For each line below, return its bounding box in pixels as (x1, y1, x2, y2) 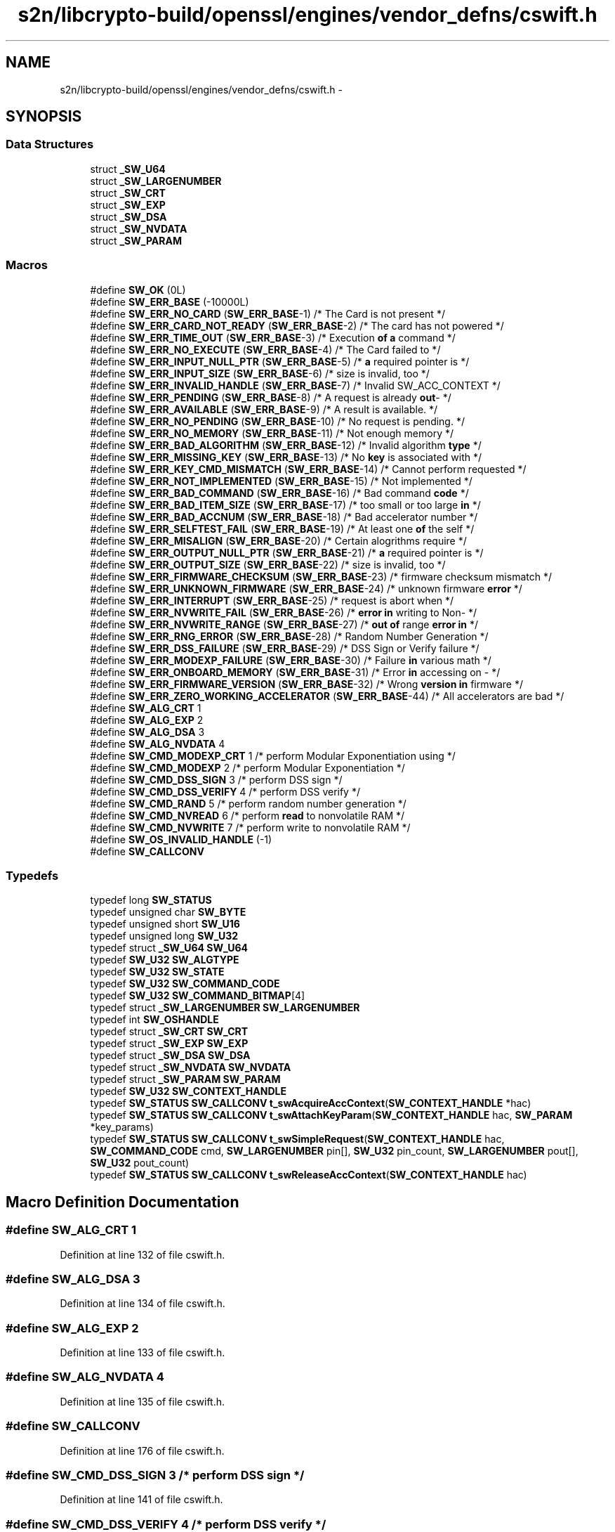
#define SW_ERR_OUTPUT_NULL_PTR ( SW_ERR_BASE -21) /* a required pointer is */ (90, 546, 484, 559)
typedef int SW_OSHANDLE (90, 1013, 219, 1026)
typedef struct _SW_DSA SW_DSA (90, 1049, 251, 1062)
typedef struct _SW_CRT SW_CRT (90, 1025, 249, 1038)
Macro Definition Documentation (6, 1193, 239, 1211)
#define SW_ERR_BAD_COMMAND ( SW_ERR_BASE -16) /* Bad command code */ (90, 486, 469, 499)
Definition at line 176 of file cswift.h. (60, 1444, 225, 1457)
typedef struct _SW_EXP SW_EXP (90, 1037, 249, 1050)
